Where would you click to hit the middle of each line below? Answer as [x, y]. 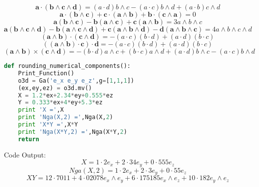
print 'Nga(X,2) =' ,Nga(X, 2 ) [65, 117]
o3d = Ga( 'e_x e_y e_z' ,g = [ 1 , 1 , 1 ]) [76, 80]
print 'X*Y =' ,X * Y [48, 125]
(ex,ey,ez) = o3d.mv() [55, 88]
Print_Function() [46, 73]
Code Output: [25, 154]
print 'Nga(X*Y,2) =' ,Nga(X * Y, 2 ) [72, 132]
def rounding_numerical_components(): [67, 66]
